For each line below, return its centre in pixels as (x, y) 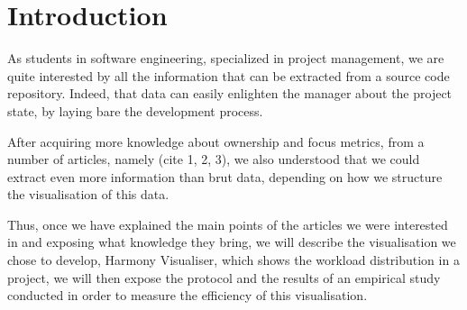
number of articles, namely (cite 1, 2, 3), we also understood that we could (214, 159)
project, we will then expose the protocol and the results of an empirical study (224, 277)
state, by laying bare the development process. (135, 110)
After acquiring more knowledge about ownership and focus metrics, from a (216, 141)
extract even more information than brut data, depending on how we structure (225, 176)
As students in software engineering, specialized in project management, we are (226, 58)
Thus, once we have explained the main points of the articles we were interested (228, 224)
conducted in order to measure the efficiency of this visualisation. (188, 295)
